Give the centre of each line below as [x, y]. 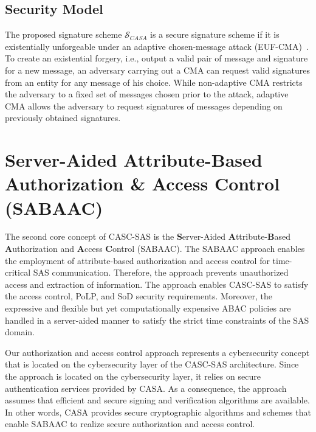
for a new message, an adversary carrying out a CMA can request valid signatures [157, 70]
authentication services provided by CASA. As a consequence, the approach [146, 388]
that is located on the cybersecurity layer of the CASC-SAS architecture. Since [152, 364]
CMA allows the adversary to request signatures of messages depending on [144, 106]
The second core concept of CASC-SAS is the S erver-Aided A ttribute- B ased [148, 236]
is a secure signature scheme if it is [215, 34]
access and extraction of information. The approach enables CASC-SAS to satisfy [157, 284]
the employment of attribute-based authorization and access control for [137, 260]
